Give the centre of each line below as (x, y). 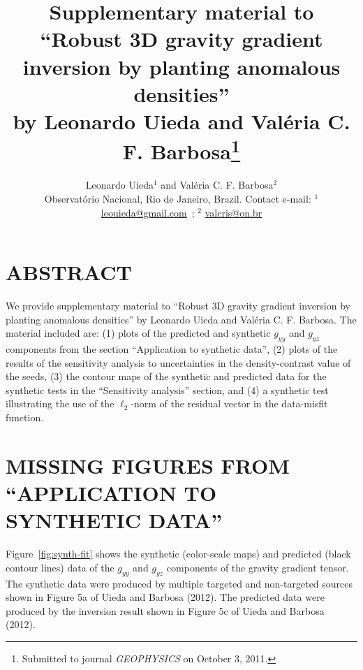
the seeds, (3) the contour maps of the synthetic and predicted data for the (166, 376)
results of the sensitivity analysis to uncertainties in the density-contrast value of (178, 362)
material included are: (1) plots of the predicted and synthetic (138, 333)
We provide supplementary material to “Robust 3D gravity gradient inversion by (178, 306)
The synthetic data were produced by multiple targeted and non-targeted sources (179, 583)
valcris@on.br (234, 212)
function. (25, 417)
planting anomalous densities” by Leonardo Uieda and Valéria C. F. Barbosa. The (181, 319)
